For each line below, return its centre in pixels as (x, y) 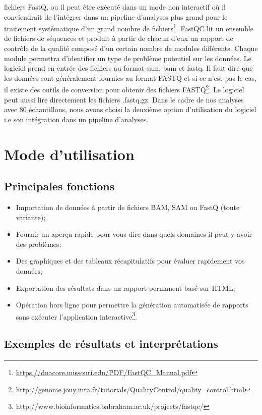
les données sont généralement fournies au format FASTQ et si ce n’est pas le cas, (130, 77)
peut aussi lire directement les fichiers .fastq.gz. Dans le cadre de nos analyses (124, 99)
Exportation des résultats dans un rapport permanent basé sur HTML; (125, 288)
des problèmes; (39, 244)
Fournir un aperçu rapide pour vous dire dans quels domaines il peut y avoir (134, 234)
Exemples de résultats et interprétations (111, 344)
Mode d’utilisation (69, 154)
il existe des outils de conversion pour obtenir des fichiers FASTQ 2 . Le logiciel (124, 89)
